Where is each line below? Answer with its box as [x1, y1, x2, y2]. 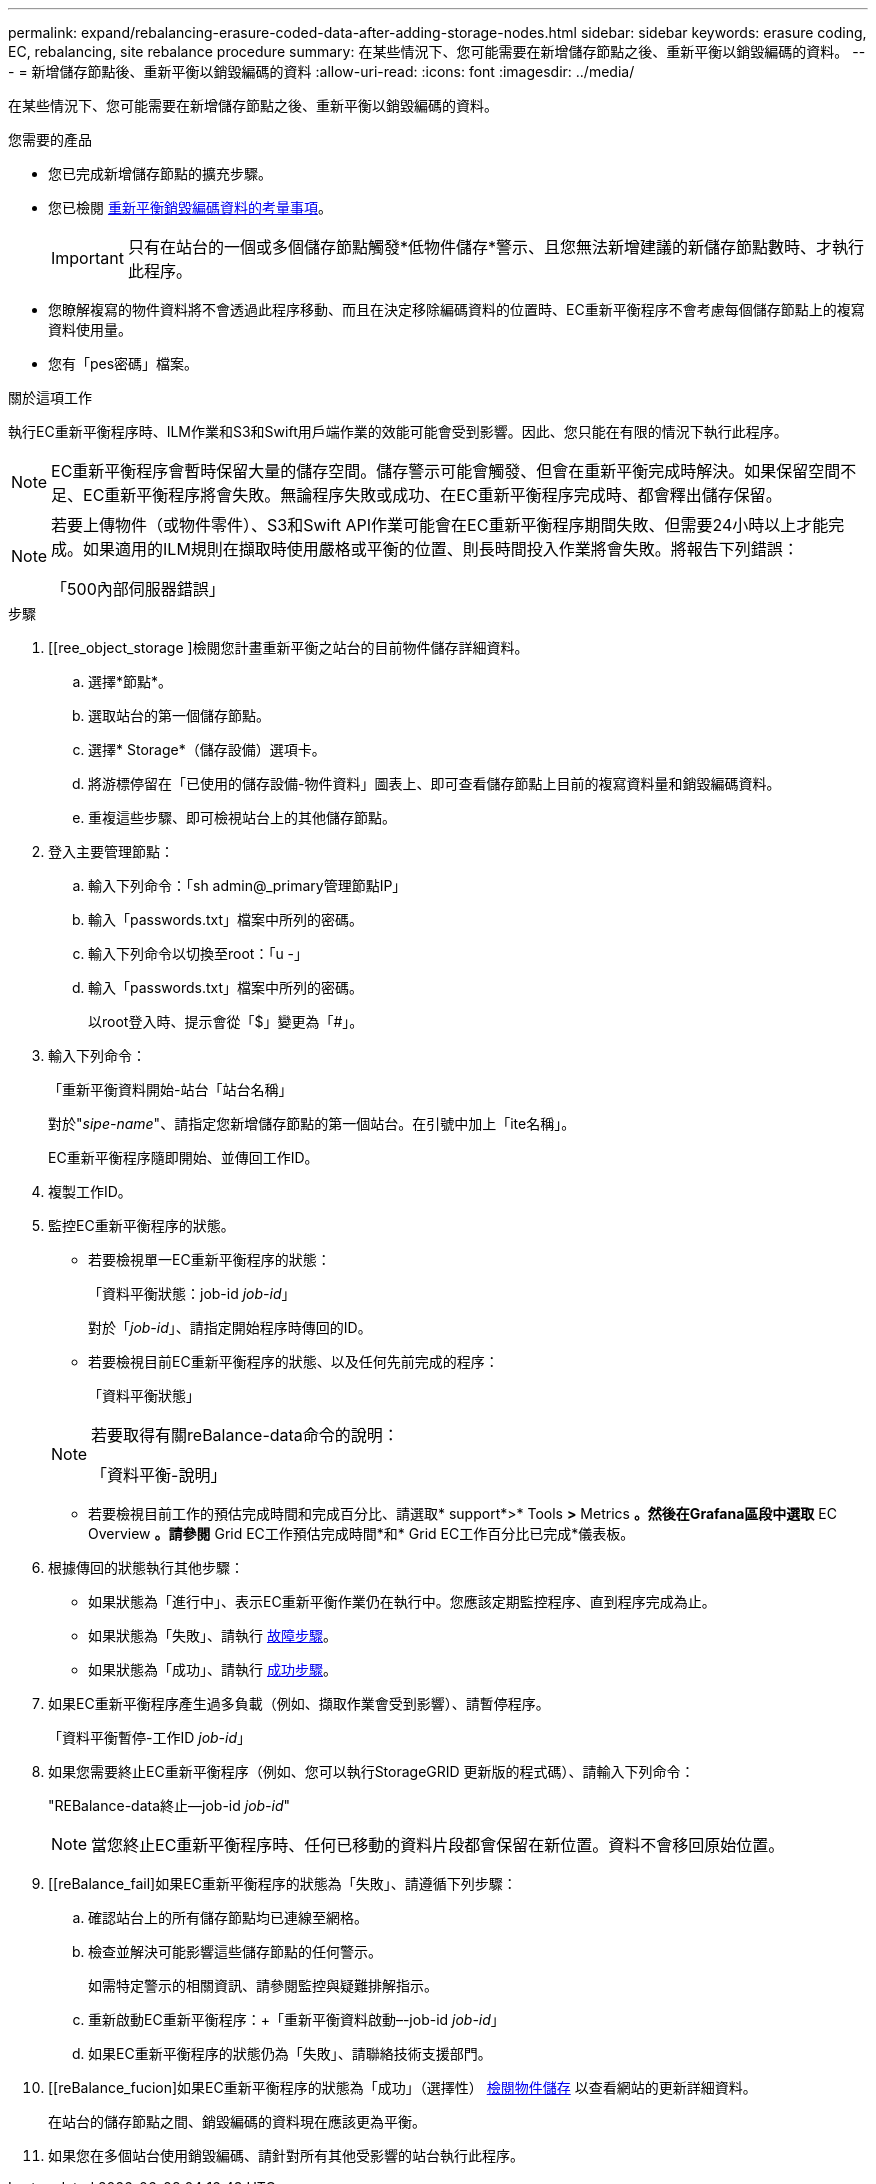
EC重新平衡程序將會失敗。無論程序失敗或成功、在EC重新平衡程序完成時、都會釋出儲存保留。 [83, 485, 782, 505]
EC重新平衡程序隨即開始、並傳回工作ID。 [48, 1149, 319, 1166]
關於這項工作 [8, 389, 92, 406]
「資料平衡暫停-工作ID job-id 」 [48, 1729, 252, 1746]
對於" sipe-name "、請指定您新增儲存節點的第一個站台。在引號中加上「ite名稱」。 [48, 1115, 576, 1132]
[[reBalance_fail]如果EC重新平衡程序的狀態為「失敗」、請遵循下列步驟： [48, 1875, 517, 1892]
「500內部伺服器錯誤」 [51, 579, 225, 599]
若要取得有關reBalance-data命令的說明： [91, 1425, 399, 1445]
